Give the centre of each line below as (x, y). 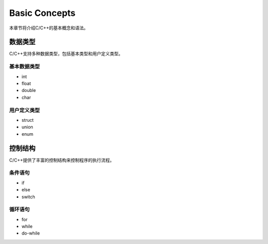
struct (28, 120)
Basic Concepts (42, 13)
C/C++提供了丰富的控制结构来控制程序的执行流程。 (62, 160)
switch (28, 197)
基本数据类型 (25, 67)
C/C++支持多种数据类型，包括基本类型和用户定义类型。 (66, 54)
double (29, 90)
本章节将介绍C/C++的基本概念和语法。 (49, 28)
